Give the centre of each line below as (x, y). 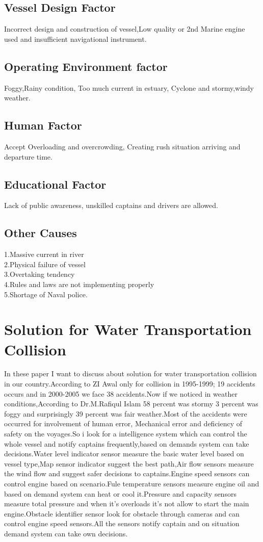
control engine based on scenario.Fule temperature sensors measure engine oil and (132, 483)
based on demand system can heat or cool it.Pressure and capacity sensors (120, 493)
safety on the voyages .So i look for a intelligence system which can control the (126, 434)
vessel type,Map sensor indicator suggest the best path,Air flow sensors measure (129, 463)
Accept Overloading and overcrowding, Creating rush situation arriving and (122, 146)
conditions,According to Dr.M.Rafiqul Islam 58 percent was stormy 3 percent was (131, 404)
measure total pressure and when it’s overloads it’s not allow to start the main (127, 504)
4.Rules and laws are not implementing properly (79, 284)
